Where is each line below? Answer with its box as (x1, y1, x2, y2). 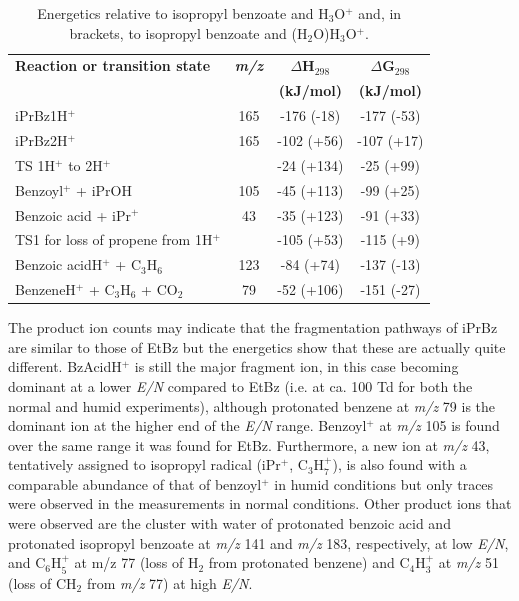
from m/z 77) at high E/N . (86, 572, 253, 593)
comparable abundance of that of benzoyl (8, 473, 262, 494)
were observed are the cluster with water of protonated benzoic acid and (8, 513, 451, 534)
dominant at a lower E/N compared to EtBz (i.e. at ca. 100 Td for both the (8, 375, 473, 396)
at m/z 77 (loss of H (74, 552, 199, 573)
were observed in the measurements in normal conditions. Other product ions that (8, 493, 512, 514)
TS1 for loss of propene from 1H (15, 229, 213, 250)
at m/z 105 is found (379, 415, 500, 436)
